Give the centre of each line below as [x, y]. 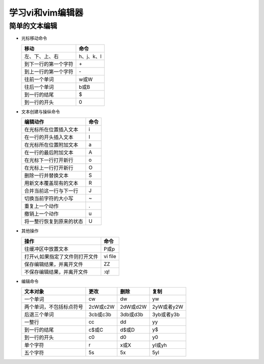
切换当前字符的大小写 [49, 198]
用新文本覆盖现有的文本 [51, 183]
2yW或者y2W [168, 307]
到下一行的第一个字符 [49, 64]
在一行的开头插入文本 [49, 137]
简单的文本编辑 [33, 26]
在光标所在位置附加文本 [51, 145]
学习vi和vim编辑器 [46, 13]
